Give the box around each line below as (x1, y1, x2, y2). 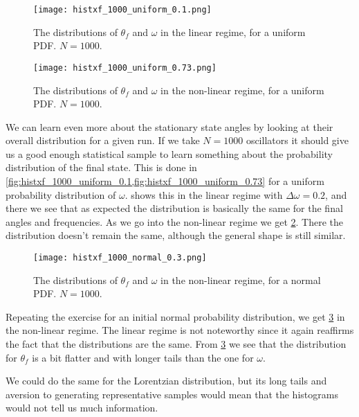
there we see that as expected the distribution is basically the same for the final (6, 201, 343, 215)
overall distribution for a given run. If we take (6, 133, 200, 148)
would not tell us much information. (6, 400, 158, 415)
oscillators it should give (246, 133, 349, 148)
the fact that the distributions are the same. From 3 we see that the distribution (6, 337, 347, 351)
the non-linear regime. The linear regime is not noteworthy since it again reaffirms (6, 323, 354, 337)
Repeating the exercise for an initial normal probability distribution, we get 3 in (6, 309, 345, 323)
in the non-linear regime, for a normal (160, 272, 321, 287)
